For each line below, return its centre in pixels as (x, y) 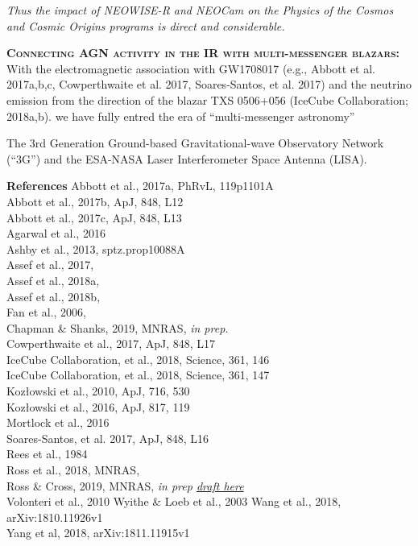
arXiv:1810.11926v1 (55, 517)
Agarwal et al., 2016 (56, 233)
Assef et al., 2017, (50, 265)
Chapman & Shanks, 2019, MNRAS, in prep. (118, 327)
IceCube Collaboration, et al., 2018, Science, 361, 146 (138, 359)
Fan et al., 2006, (46, 312)
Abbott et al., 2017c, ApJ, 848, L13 (94, 217)
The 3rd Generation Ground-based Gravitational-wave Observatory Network (195, 143)
